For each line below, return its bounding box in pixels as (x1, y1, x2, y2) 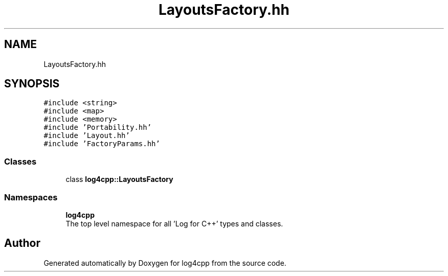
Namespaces (4, 192, 58, 202)
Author (4, 237, 40, 250)
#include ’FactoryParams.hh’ (43, 140, 160, 148)
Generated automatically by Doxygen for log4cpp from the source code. (43, 258, 286, 267)
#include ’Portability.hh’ (43, 123, 152, 132)
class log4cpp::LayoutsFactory (65, 175, 173, 184)
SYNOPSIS (4, 77, 60, 90)
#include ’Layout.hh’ (43, 131, 130, 140)
